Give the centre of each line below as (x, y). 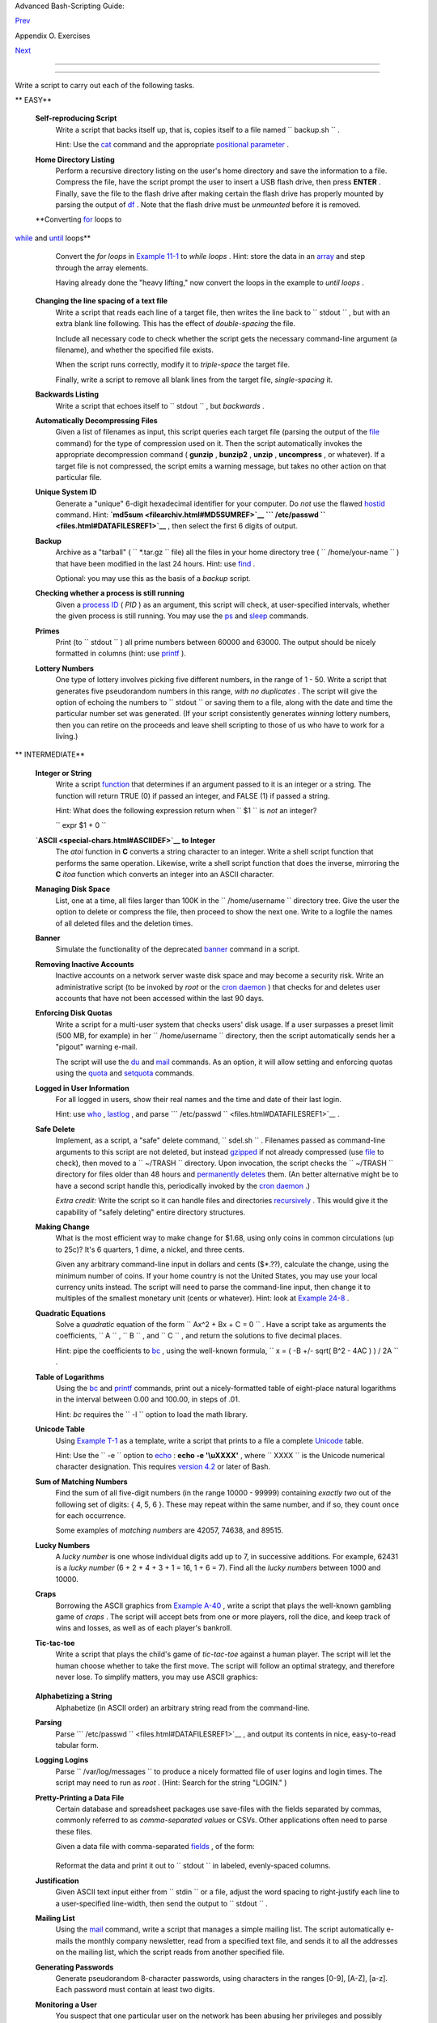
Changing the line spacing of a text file (102, 301)
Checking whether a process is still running (110, 593)
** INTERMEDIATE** (50, 755)
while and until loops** (53, 238)
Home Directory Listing (75, 159)
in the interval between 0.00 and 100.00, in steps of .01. (148, 1399)
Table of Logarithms (70, 1376)
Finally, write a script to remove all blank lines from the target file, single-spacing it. (194, 380)
